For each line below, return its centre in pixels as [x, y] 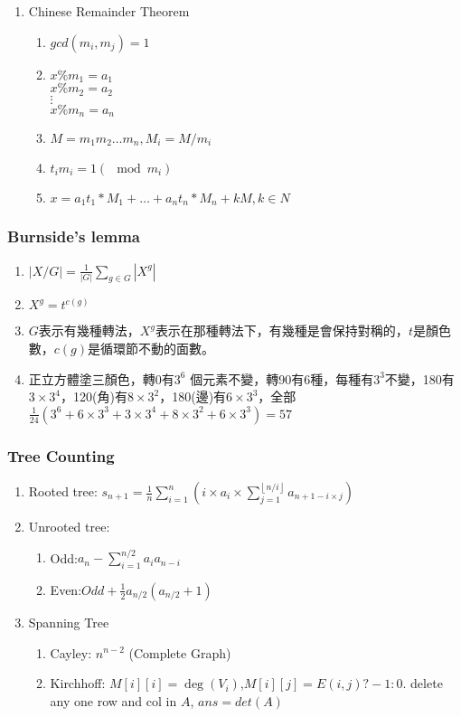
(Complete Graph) [180, 652]
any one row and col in [113, 700]
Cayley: [71, 652]
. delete [423, 683]
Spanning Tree [69, 622]
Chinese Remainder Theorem [109, 11]
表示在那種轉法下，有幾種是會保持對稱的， [282, 330]
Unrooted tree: [69, 527]
